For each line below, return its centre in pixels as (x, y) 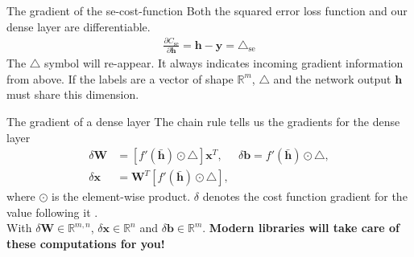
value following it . (52, 212)
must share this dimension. (73, 94)
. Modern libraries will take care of (301, 228)
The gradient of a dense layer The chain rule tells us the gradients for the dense (203, 122)
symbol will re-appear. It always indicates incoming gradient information (224, 63)
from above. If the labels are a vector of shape (120, 78)
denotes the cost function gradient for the (305, 196)
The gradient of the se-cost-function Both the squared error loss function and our (207, 10)
